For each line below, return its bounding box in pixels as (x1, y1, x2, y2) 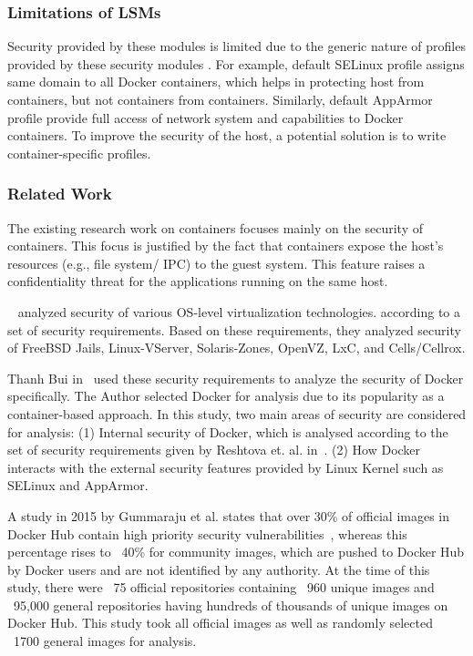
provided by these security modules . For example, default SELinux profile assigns (7, 54, 465, 73)
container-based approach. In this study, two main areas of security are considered (7, 404, 467, 423)
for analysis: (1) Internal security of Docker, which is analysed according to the (7, 422, 448, 441)
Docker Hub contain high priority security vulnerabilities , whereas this (7, 524, 407, 543)
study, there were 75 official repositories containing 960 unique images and (7, 578, 435, 597)
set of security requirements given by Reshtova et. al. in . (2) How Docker (7, 440, 421, 459)
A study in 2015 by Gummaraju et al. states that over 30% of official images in (7, 506, 450, 525)
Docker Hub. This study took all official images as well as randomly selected (7, 613, 433, 632)
